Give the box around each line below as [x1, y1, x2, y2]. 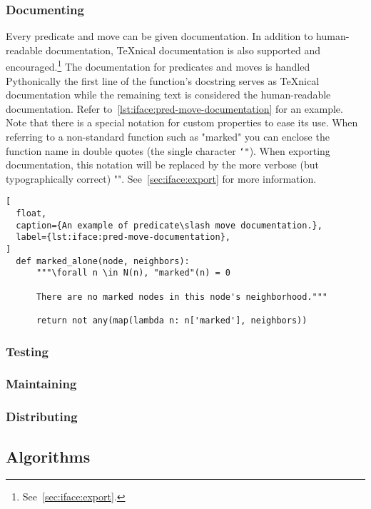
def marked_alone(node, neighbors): [16, 256, 190, 266]
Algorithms [6, 445, 91, 467]
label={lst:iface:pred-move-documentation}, [16, 232, 230, 243]
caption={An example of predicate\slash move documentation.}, [16, 220, 322, 231]
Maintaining [6, 375, 77, 393]
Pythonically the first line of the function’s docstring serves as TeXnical [6, 73, 320, 88]
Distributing [6, 408, 78, 425]
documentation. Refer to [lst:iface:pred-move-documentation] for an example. [6, 101, 343, 116]
